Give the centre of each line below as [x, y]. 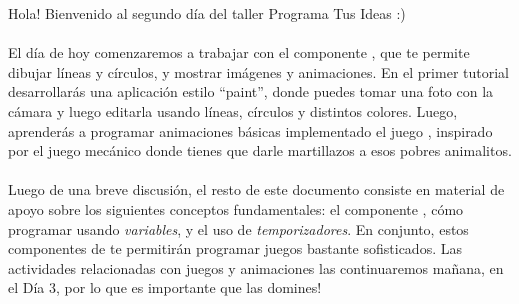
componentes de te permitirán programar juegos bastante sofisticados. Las [235, 248]
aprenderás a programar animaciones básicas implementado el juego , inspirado [250, 130]
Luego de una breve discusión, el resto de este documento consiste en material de [256, 189]
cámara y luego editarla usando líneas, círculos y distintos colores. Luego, [233, 110]
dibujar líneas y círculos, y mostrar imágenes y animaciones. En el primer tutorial [258, 71]
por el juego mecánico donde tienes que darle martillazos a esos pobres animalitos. [260, 150]
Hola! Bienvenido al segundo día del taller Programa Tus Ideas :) [207, 13]
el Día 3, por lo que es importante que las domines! [165, 287]
